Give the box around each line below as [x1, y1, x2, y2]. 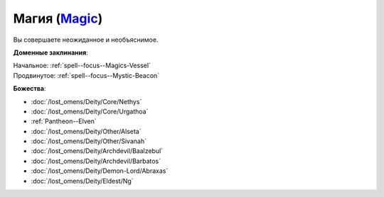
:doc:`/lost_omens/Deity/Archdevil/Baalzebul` [31, 147, 164, 155]
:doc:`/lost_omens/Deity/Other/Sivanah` [31, 137, 147, 145]
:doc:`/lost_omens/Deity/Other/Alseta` [31, 127, 142, 135]
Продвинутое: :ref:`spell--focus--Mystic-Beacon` [13, 71, 160, 79]
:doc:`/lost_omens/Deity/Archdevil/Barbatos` [31, 157, 161, 165]
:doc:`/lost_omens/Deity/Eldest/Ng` [31, 176, 134, 185]
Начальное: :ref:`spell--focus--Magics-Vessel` [13, 61, 151, 70]
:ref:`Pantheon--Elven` [31, 117, 97, 125]
